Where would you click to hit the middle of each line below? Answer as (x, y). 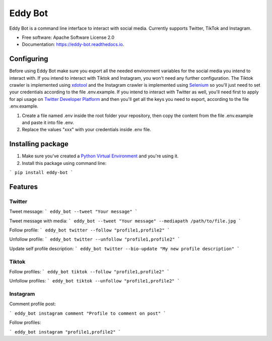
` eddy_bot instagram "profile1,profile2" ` (65, 332)
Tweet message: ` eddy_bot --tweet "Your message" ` (74, 211)
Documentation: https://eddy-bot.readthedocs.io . (73, 44)
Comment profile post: (33, 304)
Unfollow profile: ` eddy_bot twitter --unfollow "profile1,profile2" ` (95, 239)
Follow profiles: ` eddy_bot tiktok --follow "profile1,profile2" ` (89, 271)
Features (23, 187)
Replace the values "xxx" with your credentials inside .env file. (86, 130)
